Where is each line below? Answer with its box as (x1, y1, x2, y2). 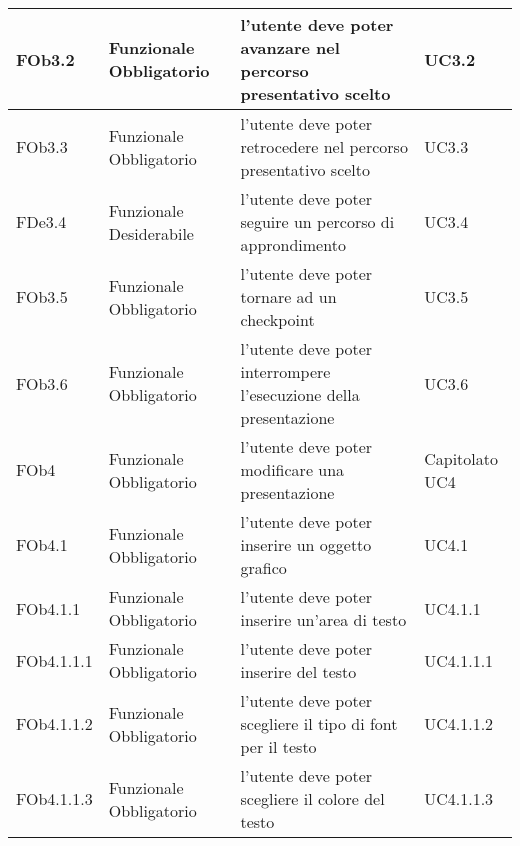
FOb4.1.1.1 (16, 648, 93, 672)
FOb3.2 (16, 47, 75, 71)
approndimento (240, 233, 346, 256)
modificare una (240, 458, 345, 481)
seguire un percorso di (240, 210, 395, 233)
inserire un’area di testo (240, 608, 407, 631)
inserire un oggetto (240, 533, 372, 556)
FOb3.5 (16, 285, 68, 308)
